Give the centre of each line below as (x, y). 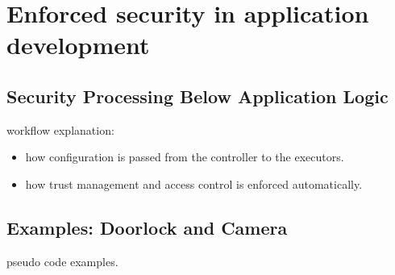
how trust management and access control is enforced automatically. (194, 183)
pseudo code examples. (62, 261)
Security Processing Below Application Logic (197, 96)
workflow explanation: (60, 129)
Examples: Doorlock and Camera (147, 227)
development (78, 45)
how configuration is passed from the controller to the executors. (185, 157)
